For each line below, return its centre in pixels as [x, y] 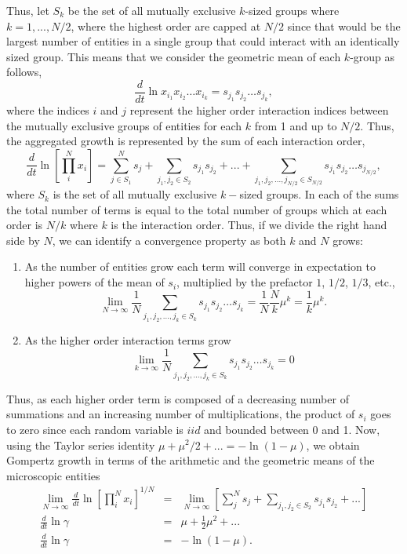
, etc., [382, 282]
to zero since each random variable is [95, 429]
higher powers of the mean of [94, 282]
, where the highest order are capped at [166, 26]
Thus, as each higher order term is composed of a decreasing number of [178, 398]
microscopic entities [53, 475]
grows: [348, 240]
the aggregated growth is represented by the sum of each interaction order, [186, 141]
